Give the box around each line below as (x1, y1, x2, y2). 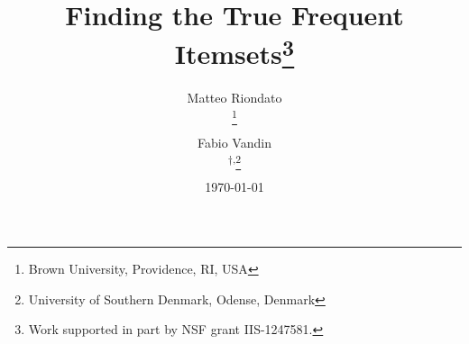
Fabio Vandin (198, 132, 271, 151)
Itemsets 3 (174, 32, 295, 72)
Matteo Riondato (187, 87, 282, 106)
